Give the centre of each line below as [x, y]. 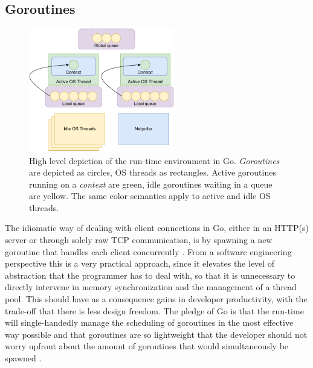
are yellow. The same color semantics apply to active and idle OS [150, 196]
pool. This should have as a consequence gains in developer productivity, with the [156, 299]
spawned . [23, 358]
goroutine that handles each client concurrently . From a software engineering [148, 251]
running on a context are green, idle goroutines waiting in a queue [151, 184]
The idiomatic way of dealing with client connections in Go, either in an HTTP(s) [157, 228]
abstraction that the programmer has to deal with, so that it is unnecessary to [150, 275]
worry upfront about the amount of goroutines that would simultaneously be [147, 346]
